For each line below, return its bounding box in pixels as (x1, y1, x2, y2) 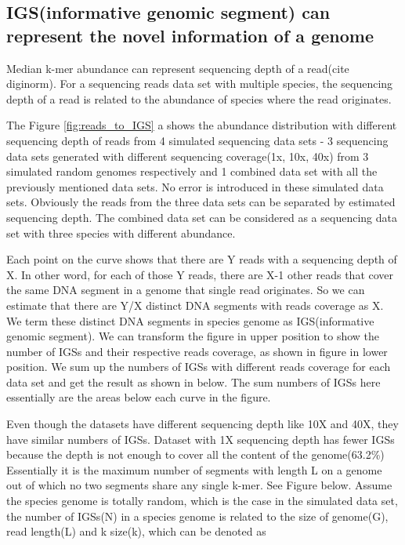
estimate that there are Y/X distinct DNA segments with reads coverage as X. (6, 296, 384, 313)
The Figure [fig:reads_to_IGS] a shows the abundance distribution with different (6, 117, 397, 133)
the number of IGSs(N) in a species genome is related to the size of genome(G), (6, 507, 389, 524)
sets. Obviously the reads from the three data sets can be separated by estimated (6, 194, 396, 210)
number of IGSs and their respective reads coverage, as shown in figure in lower (6, 343, 388, 359)
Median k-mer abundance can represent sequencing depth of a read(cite (6, 60, 349, 76)
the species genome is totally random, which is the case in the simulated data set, (6, 492, 398, 509)
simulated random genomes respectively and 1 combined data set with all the (6, 163, 378, 180)
